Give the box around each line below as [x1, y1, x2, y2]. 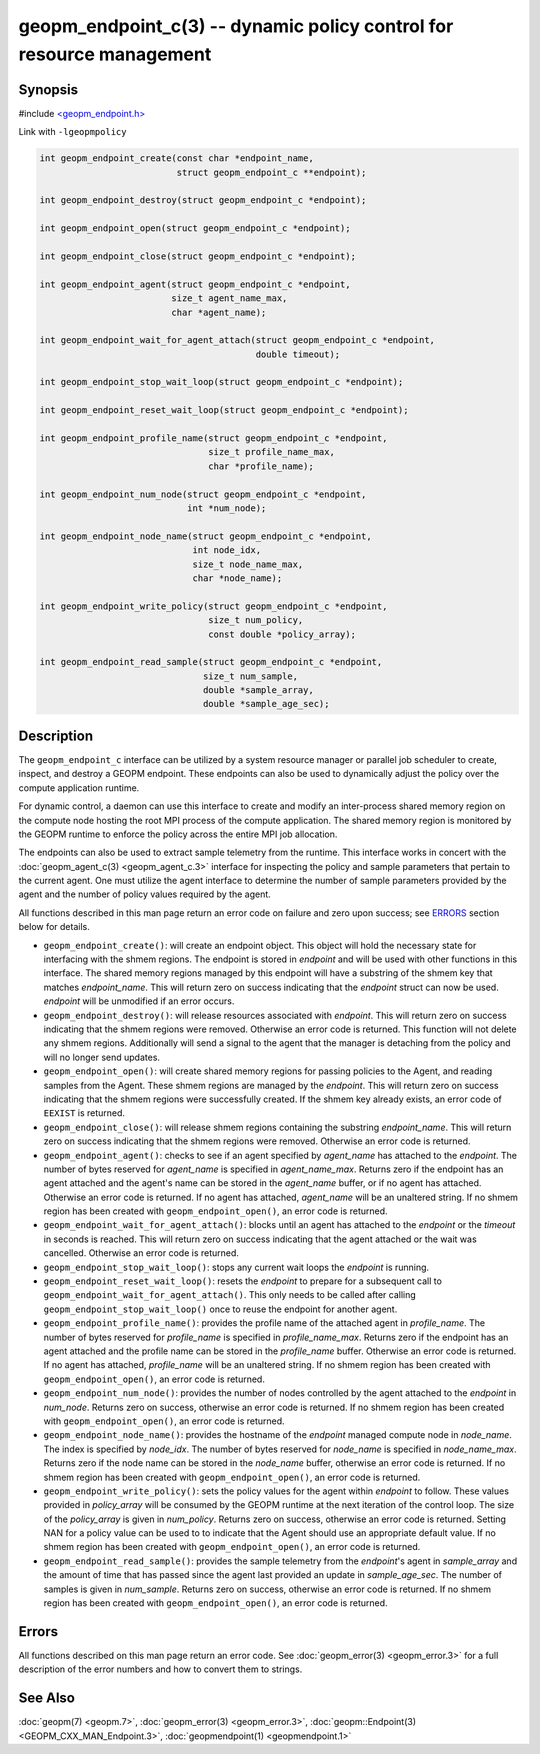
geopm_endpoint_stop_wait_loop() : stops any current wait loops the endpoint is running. [43, 1261, 430, 1273]
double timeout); [255, 348, 341, 360]
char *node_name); [192, 572, 283, 584]
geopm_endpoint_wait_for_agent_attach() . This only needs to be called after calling [43, 1289, 417, 1301]
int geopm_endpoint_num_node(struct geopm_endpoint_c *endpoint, [39, 488, 367, 500]
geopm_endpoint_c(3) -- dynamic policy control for [18, 15, 454, 37]
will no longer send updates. [43, 1051, 160, 1063]
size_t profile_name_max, [208, 446, 335, 458]
